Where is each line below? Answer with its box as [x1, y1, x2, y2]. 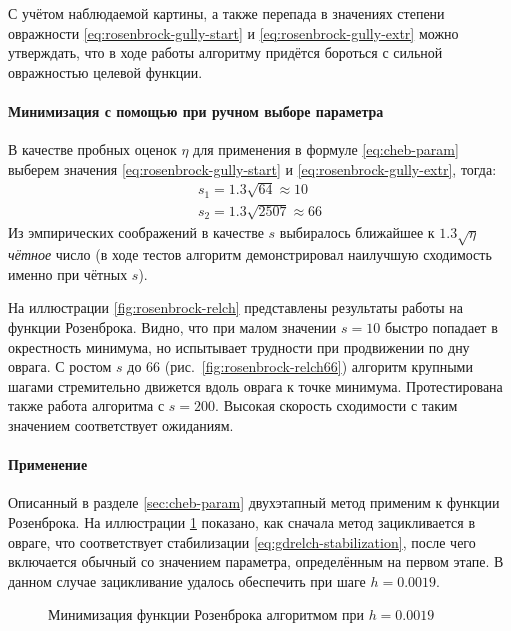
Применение [8, 454, 88, 475]
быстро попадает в [384, 317, 498, 338]
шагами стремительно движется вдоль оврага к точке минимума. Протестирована [8, 375, 503, 396]
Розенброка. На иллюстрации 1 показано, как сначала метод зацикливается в [8, 512, 476, 533]
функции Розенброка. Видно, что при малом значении [8, 317, 337, 338]
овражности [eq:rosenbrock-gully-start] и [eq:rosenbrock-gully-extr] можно [8, 22, 459, 43]
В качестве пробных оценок [8, 139, 177, 160]
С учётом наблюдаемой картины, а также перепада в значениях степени [8, 3, 445, 23]
